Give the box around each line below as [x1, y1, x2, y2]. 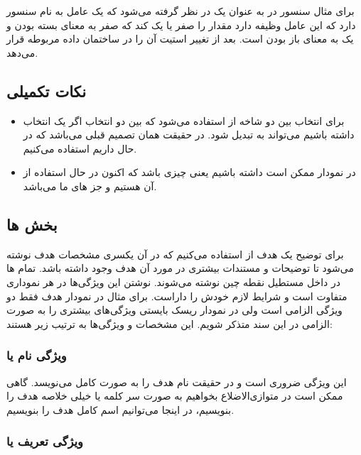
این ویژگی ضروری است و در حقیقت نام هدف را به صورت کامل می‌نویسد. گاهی [6, 374, 347, 389]
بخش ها [6, 213, 58, 235]
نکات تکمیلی [6, 80, 87, 102]
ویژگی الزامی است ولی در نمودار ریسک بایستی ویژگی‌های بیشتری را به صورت [6, 302, 343, 317]
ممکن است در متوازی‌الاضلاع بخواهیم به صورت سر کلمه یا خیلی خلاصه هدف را [6, 388, 343, 403]
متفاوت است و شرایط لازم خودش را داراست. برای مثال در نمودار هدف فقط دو [6, 288, 347, 303]
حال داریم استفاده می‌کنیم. [23, 141, 137, 155]
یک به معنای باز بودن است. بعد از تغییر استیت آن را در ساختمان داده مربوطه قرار [6, 31, 354, 46]
